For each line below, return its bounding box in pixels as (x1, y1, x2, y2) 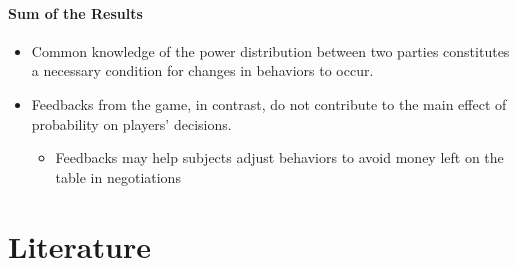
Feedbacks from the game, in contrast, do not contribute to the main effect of (31, 93, 507, 114)
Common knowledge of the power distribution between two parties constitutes (31, 40, 510, 61)
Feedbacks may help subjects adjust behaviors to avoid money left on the (55, 147, 504, 168)
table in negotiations (55, 166, 181, 187)
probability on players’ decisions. (31, 113, 232, 134)
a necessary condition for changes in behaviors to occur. (31, 60, 374, 81)
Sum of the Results (8, 2, 143, 23)
